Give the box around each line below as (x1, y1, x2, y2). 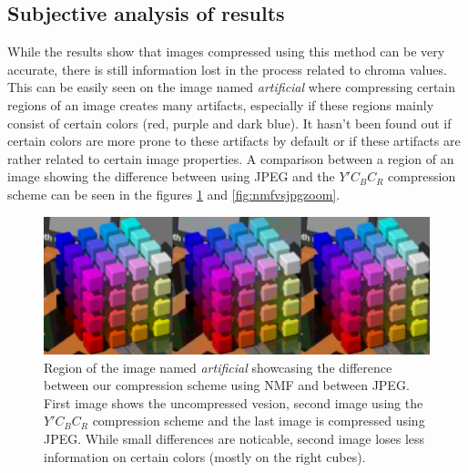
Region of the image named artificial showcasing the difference (44, 357, 392, 376)
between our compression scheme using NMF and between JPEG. (44, 375, 410, 395)
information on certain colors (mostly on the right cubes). (44, 447, 366, 466)
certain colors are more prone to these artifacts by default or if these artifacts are (7, 131, 461, 150)
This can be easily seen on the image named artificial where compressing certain (7, 77, 456, 97)
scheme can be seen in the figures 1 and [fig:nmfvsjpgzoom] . (7, 184, 341, 203)
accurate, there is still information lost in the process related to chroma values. (7, 59, 447, 78)
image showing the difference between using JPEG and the (7, 167, 335, 186)
